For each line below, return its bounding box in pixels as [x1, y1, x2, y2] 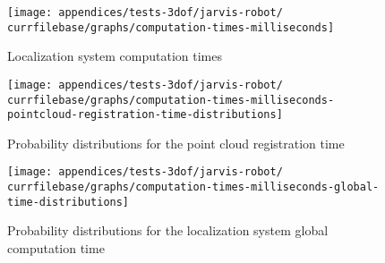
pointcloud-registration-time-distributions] [7, 108, 283, 122]
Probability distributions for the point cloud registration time [7, 133, 345, 152]
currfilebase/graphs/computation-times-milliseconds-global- [7, 181, 380, 194]
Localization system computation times [7, 47, 222, 65]
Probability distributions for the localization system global [7, 221, 329, 240]
